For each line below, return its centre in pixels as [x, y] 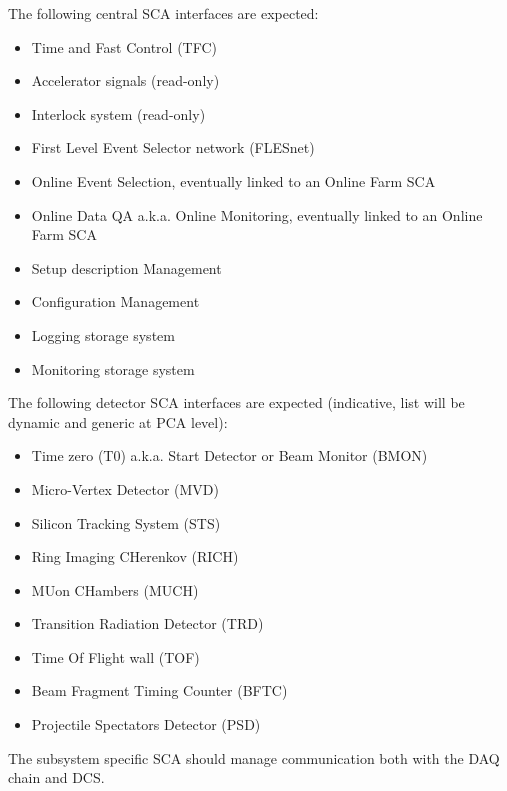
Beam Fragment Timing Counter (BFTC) [159, 690]
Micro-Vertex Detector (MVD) [125, 488]
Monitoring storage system [113, 368]
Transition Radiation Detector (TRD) [147, 623]
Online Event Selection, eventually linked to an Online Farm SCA [233, 180]
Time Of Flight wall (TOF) [115, 656]
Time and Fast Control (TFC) [124, 46]
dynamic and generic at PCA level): [118, 421]
